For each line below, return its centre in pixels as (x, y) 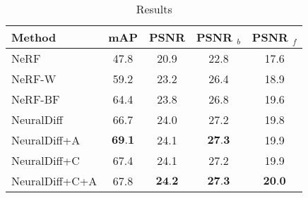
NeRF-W (34, 79)
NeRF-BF (36, 99)
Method (34, 37)
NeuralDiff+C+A (54, 181)
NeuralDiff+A (46, 140)
